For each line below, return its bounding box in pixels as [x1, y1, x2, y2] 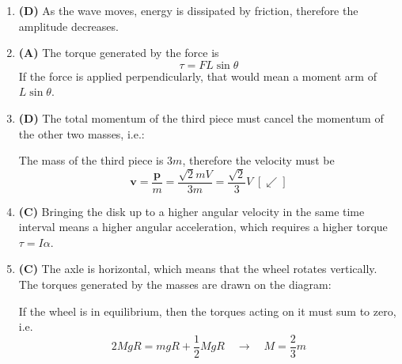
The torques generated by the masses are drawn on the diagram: [18, 275, 332, 292]
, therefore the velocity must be [182, 152, 335, 169]
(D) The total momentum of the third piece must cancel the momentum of [18, 109, 384, 126]
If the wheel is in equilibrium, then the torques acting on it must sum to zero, [18, 302, 396, 319]
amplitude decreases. [18, 17, 119, 34]
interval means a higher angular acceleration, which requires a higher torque [18, 218, 388, 235]
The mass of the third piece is [18, 152, 164, 169]
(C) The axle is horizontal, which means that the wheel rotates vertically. [18, 260, 377, 277]
